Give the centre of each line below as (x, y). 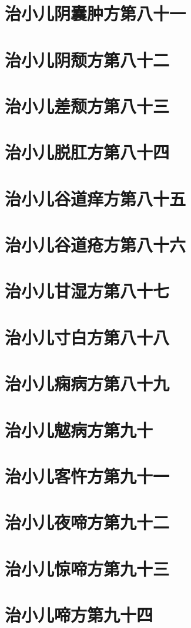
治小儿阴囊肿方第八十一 (95, 13)
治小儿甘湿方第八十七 (87, 291)
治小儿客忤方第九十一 (87, 475)
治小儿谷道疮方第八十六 (95, 245)
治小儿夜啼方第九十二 (87, 522)
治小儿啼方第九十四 (79, 615)
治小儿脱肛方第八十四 (87, 152)
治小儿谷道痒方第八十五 (95, 198)
